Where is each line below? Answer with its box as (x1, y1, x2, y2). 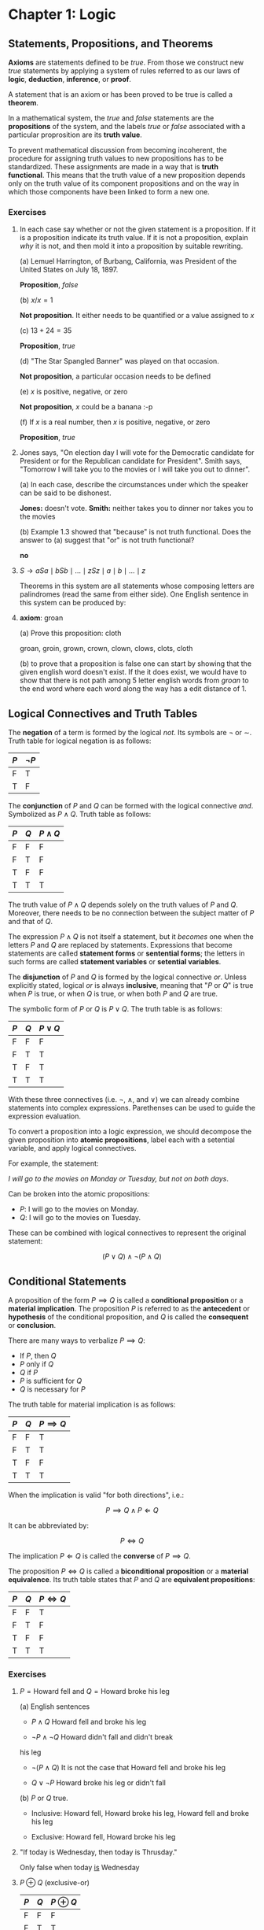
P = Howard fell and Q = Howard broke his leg (19, 1687, 170, 1696)
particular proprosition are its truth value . (8, 130, 143, 139)
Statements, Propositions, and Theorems (8, 37, 214, 50)
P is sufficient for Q (19, 1376, 82, 1385)
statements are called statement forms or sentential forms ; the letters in (8, 948, 245, 958)
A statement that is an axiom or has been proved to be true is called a (8, 90, 233, 99)
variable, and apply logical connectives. (8, 1144, 137, 1153)
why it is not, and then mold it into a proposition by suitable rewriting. (19, 242, 244, 251)
